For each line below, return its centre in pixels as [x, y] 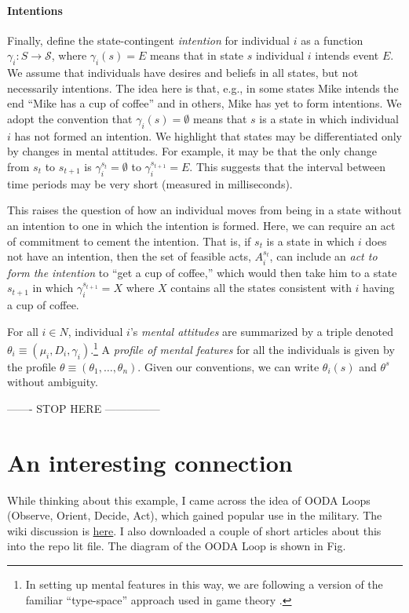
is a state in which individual [329, 118]
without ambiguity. [53, 382]
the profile [32, 366]
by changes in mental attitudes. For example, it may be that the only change [192, 151]
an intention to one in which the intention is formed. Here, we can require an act [201, 225]
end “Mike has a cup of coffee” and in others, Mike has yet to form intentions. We [204, 103]
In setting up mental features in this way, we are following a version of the [204, 584]
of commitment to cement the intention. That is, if [129, 241]
